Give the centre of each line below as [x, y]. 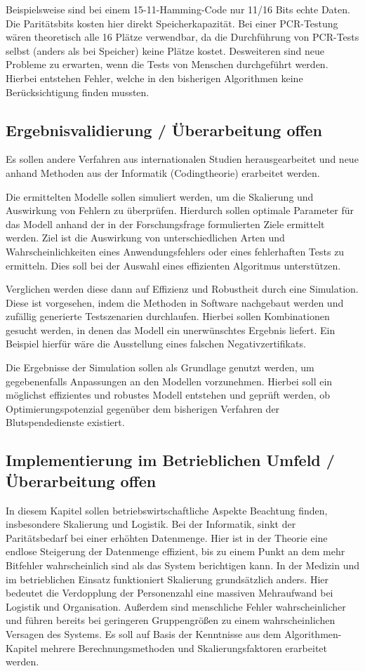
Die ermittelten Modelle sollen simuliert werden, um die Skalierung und [160, 196]
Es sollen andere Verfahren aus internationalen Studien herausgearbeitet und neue [182, 159]
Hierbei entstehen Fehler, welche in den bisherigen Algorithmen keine [154, 78]
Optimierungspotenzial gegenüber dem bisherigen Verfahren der [143, 408]
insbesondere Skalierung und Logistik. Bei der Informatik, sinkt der [151, 524]
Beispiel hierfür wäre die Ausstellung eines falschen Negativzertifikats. [156, 344]
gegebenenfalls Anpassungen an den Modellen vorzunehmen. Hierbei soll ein [169, 381]
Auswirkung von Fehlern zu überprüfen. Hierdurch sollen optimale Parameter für [180, 210]
